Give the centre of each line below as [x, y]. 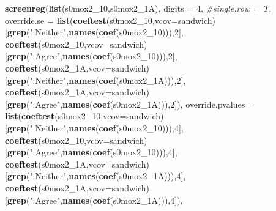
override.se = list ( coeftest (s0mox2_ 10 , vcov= [91, 20]
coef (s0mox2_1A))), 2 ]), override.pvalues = [173, 104]
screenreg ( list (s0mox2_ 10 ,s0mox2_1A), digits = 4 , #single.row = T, [138, 8]
